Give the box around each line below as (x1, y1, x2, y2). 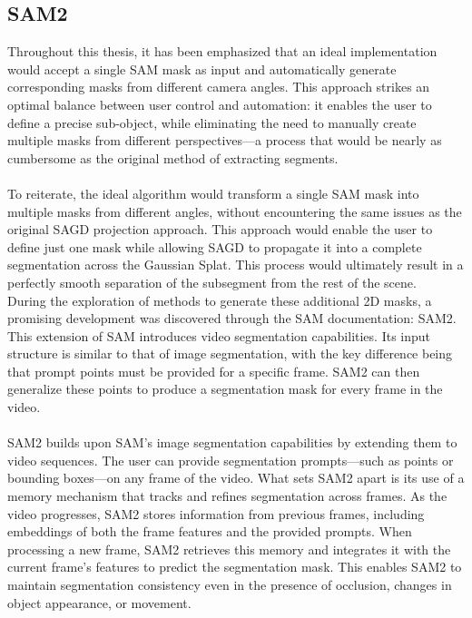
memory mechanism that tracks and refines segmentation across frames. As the (7, 486, 447, 505)
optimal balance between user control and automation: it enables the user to (7, 94, 432, 113)
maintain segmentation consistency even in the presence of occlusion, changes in (7, 575, 452, 594)
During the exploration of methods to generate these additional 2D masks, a (7, 290, 432, 309)
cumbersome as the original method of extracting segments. (7, 148, 339, 167)
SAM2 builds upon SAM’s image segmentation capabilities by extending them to (7, 433, 457, 452)
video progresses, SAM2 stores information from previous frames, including (7, 504, 425, 523)
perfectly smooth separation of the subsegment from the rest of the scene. (7, 272, 417, 291)
